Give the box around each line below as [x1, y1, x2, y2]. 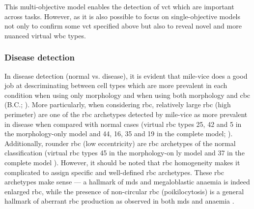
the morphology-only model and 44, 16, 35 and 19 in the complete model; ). [4, 128, 233, 139]
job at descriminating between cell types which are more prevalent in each [4, 80, 227, 90]
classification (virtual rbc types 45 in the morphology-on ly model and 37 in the [4, 148, 245, 158]
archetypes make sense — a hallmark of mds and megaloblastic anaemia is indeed [4, 177, 250, 187]
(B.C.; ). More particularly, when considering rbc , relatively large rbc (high [4, 99, 231, 110]
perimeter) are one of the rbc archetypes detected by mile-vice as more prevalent [4, 109, 248, 119]
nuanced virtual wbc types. [4, 30, 86, 40]
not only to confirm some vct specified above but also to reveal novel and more [4, 21, 242, 31]
